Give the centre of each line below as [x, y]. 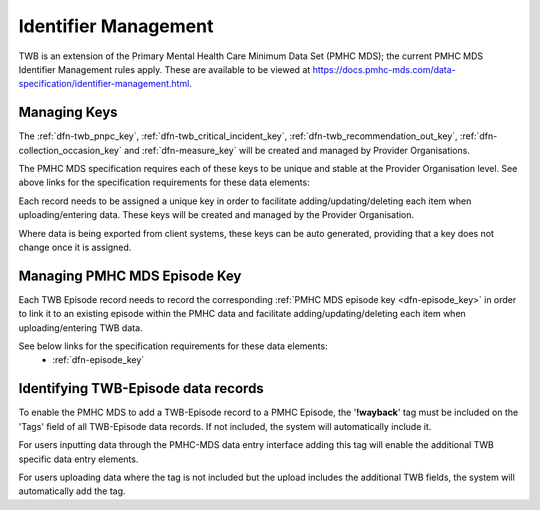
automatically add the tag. [72, 491]
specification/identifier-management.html [104, 84]
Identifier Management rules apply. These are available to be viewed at [164, 69]
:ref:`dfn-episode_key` [98, 360]
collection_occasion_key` [70, 150]
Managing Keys [68, 112]
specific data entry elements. [78, 459]
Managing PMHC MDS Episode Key [130, 275]
